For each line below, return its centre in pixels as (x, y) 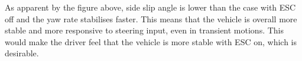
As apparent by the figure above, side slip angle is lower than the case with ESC (150, 7)
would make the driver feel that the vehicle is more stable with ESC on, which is (151, 41)
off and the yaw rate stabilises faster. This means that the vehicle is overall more (151, 18)
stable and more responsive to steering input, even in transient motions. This (144, 30)
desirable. (22, 53)
